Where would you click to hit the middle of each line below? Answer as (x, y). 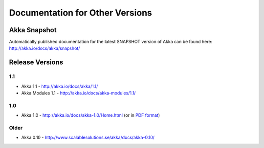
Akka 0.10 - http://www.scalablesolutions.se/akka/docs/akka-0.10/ (88, 138)
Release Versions (36, 63)
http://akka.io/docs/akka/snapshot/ (44, 48)
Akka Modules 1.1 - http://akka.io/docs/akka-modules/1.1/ (78, 93)
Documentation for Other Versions (81, 13)
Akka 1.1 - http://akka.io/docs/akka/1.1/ (60, 86)
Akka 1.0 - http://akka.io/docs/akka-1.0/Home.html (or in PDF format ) (91, 115)
